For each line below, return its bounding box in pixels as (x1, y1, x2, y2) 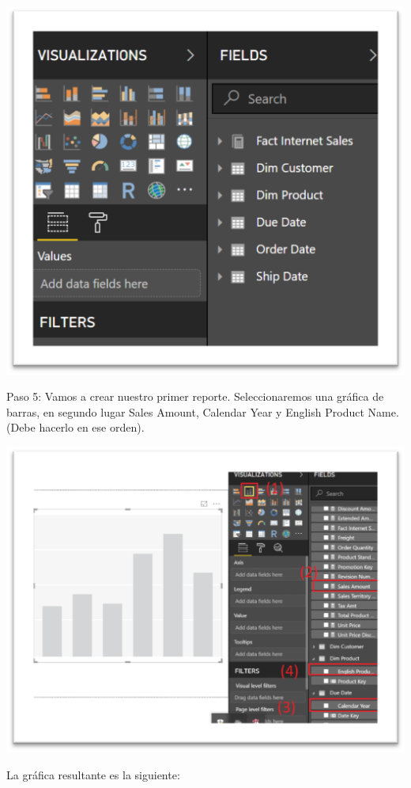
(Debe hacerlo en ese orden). (6, 419, 145, 436)
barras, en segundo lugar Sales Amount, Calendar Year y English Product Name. (6, 403, 399, 420)
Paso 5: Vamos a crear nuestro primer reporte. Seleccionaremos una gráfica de (6, 388, 384, 405)
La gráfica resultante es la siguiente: (6, 766, 180, 782)
